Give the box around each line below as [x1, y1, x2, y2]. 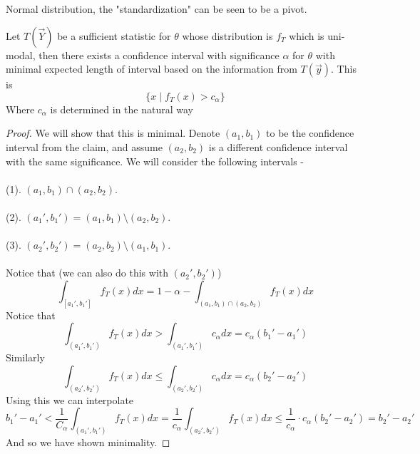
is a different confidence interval [208, 139, 348, 154]
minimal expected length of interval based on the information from [6, 61, 297, 76]
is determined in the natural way [50, 101, 193, 116]
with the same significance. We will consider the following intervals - [6, 153, 304, 168]
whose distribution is [182, 28, 273, 43]
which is [289, 28, 324, 43]
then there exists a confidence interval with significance [39, 47, 280, 62]
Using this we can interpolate [6, 392, 134, 407]
